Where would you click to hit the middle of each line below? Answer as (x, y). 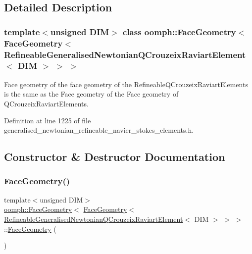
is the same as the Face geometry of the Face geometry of (91, 94)
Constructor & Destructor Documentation (115, 157)
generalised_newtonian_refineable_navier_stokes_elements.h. (99, 130)
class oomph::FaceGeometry (179, 31)
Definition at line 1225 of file (48, 120)
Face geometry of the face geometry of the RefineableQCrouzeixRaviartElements (126, 84)
